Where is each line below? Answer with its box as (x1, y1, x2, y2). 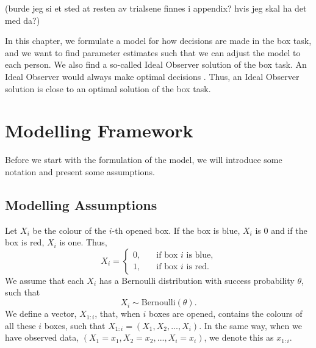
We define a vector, (5, 307, 77, 320)
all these (5, 319, 36, 332)
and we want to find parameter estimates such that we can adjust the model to (5, 46, 301, 59)
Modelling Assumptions (5, 195, 157, 214)
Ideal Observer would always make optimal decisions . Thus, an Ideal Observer (5, 70, 300, 82)
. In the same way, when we (199, 319, 302, 332)
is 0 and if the (255, 223, 307, 236)
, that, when (95, 307, 140, 320)
